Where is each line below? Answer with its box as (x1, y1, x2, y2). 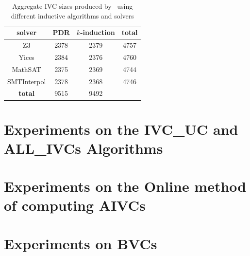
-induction (80, 27, 115, 37)
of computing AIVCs (4, 195, 146, 215)
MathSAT (12, 64, 41, 74)
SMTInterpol (7, 76, 46, 86)
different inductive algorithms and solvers (11, 10, 134, 20)
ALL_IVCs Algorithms (4, 138, 163, 158)
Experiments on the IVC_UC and (4, 119, 238, 139)
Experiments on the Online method (4, 176, 247, 196)
